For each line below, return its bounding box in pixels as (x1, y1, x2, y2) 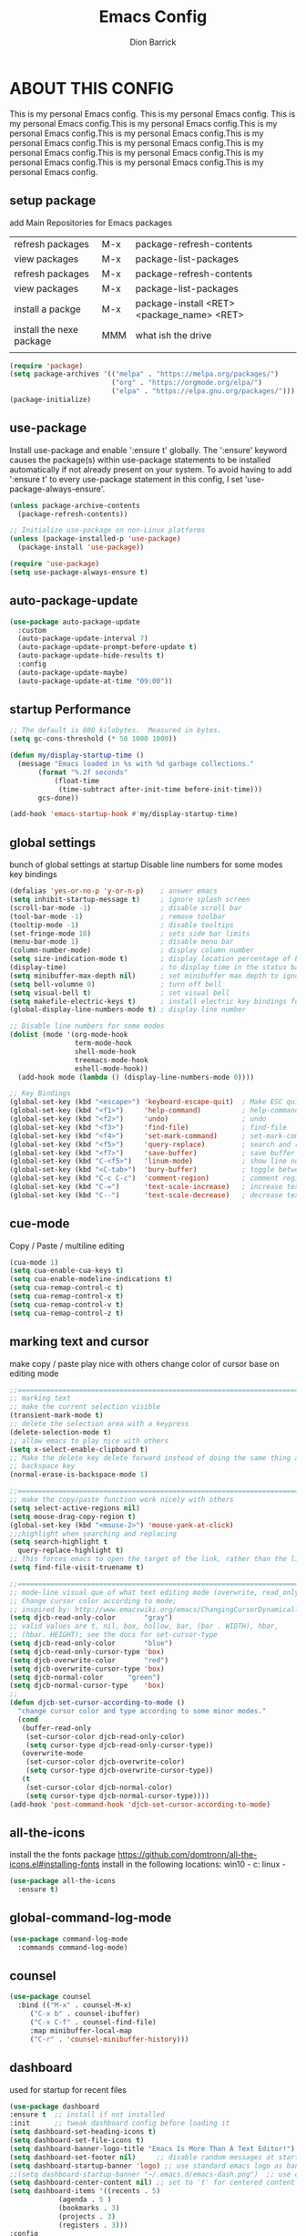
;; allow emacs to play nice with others (9, 1436, 169, 1445)
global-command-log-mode (9, 1910, 172, 1926)
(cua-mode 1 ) (9, 1258, 59, 1267)
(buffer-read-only (21, 1724, 92, 1733)
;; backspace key (9, 1462, 76, 1471)
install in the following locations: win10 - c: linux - (101, 1858, 287, 1870)
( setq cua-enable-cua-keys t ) (9, 1266, 125, 1276)
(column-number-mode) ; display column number (9, 946, 255, 955)
